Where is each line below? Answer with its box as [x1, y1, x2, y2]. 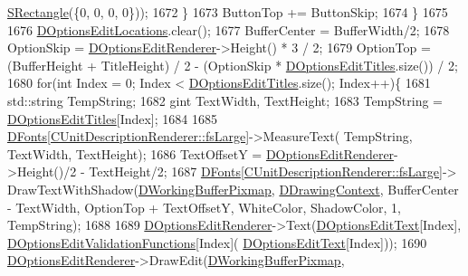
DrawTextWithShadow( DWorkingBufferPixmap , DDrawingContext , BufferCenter [7, 179, 459, 198]
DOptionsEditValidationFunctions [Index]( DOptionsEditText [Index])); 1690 [7, 233, 427, 252]
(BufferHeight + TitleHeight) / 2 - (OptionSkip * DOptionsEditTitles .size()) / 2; [7, 55, 458, 74]
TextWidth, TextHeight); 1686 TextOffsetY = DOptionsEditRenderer [7, 144, 395, 163]
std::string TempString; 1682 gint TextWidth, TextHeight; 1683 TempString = [7, 90, 443, 109]
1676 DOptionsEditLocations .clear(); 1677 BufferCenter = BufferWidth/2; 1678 [7, 20, 450, 39]
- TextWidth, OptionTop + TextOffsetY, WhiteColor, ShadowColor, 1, [7, 197, 401, 216]
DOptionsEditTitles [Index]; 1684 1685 [7, 109, 217, 128]
